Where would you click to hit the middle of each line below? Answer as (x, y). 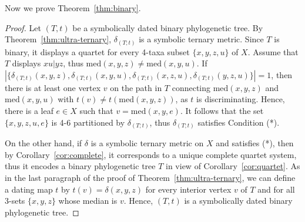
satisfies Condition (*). (239, 122)
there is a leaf (29, 111)
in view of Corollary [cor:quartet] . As (233, 166)
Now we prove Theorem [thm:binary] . (73, 8)
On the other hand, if (43, 143)
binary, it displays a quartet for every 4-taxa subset (97, 51)
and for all (276, 189)
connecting (191, 87)
